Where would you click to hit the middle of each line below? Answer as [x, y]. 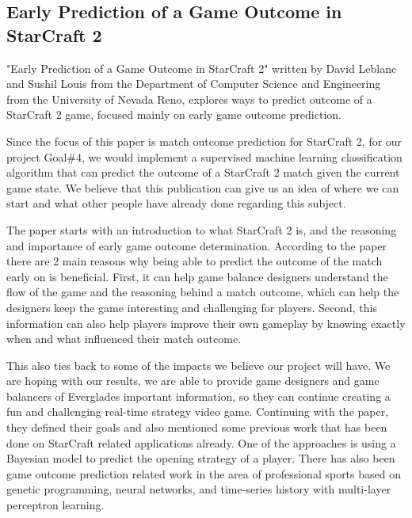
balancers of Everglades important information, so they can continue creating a [198, 396]
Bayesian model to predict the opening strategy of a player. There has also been [201, 458]
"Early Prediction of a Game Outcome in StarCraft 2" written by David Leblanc [202, 68]
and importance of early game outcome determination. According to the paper [197, 245]
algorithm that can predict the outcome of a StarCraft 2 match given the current [203, 172]
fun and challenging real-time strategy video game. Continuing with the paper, [198, 411]
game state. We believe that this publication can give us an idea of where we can [203, 187]
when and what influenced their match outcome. [124, 339]
